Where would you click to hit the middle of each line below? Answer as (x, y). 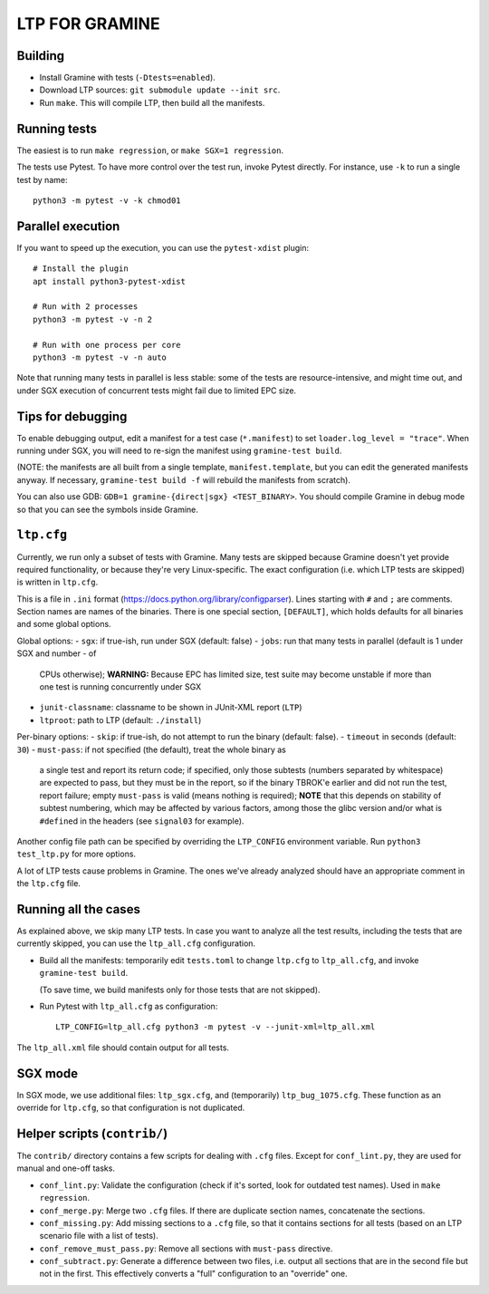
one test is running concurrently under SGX (120, 687)
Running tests (57, 128)
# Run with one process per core (107, 345)
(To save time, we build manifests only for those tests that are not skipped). (180, 990)
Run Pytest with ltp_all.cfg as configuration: (129, 1006)
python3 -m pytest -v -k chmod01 (107, 200)
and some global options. (64, 624)
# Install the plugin (81, 269)
